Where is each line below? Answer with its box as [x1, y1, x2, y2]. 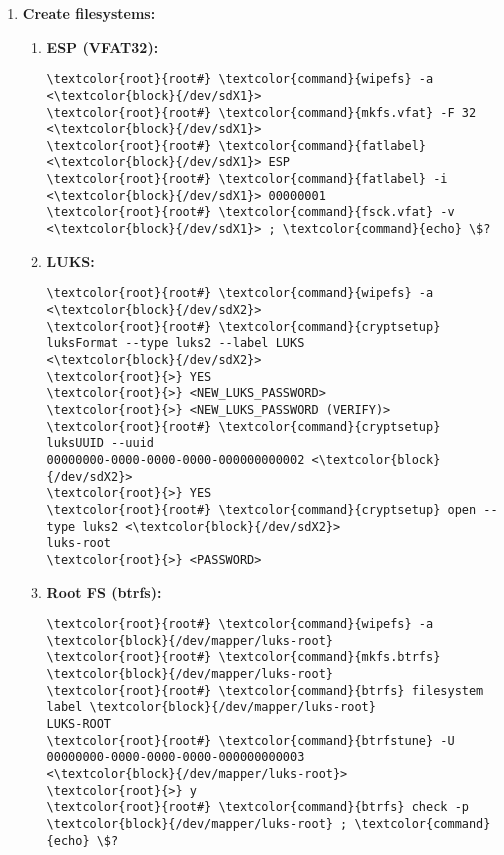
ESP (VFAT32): [46, 36, 159, 57]
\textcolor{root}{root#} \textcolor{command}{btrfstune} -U [46, 733, 455, 748]
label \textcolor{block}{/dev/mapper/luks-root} [46, 700, 376, 715]
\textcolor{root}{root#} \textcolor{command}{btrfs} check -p [46, 800, 469, 815]
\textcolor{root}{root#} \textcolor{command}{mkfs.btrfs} [46, 650, 441, 665]
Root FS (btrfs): [46, 581, 162, 602]
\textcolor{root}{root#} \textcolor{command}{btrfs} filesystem [46, 683, 484, 698]
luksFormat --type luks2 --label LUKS [46, 336, 305, 351]
